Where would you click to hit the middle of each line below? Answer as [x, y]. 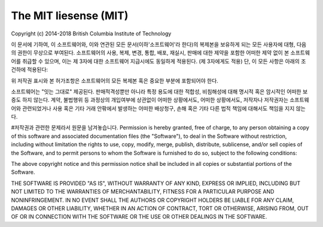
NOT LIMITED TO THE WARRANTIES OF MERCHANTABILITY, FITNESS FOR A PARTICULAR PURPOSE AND [143, 192]
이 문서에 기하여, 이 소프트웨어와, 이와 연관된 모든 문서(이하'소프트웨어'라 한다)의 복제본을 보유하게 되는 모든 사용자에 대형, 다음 [159, 44]
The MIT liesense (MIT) [70, 16]
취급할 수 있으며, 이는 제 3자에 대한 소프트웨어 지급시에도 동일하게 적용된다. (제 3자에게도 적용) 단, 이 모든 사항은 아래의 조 [164, 61]
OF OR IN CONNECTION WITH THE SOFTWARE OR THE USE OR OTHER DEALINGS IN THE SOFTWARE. [139, 217]
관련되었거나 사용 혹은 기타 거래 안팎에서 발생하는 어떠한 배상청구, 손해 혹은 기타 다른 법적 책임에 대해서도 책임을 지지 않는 [164, 108]
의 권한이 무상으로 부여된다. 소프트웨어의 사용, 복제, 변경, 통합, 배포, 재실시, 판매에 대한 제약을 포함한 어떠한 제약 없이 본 [150, 53]
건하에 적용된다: [30, 69]
